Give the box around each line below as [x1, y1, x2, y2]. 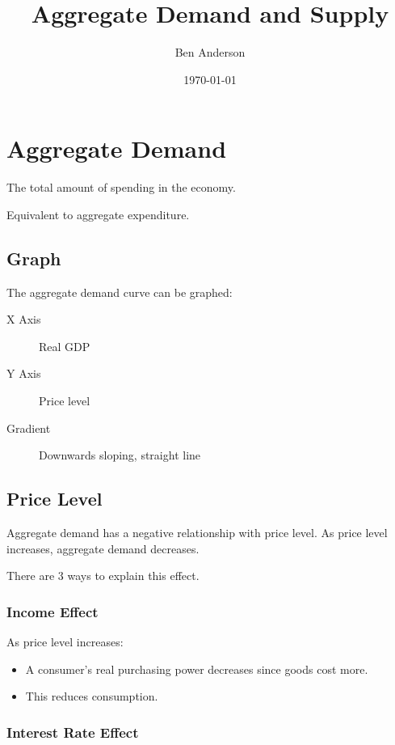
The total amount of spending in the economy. [6, 179, 236, 196]
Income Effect [6, 601, 99, 621]
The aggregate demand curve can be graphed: [6, 283, 233, 300]
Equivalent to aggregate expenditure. [6, 205, 190, 222]
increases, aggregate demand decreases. [6, 540, 200, 557]
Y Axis [6, 365, 41, 382]
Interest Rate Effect [6, 722, 139, 742]
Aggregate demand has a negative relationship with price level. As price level [6, 524, 388, 540]
